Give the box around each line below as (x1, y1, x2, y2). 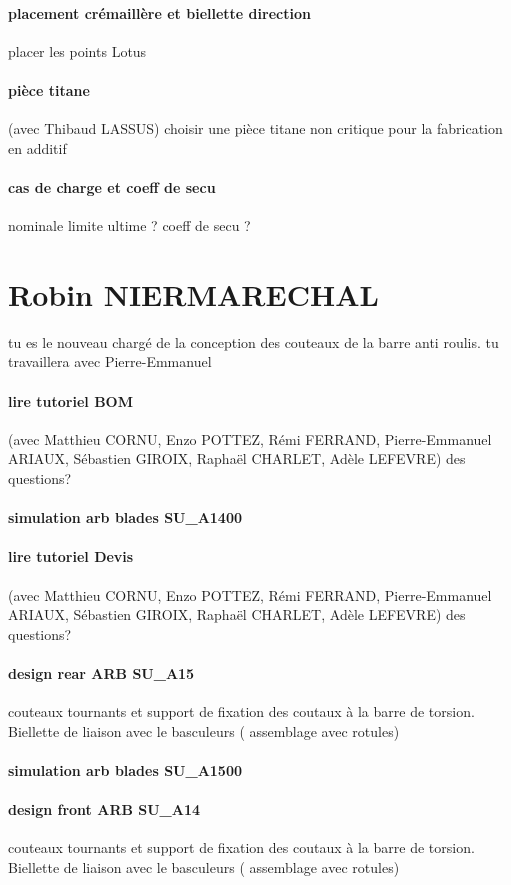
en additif (8, 137, 67, 158)
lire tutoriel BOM (8, 390, 133, 411)
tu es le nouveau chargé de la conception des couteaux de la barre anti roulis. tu (8, 331, 499, 352)
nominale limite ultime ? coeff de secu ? (8, 215, 251, 236)
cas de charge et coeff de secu (8, 176, 216, 197)
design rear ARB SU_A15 (8, 663, 195, 684)
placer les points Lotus (8, 40, 147, 61)
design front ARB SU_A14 (8, 799, 201, 820)
